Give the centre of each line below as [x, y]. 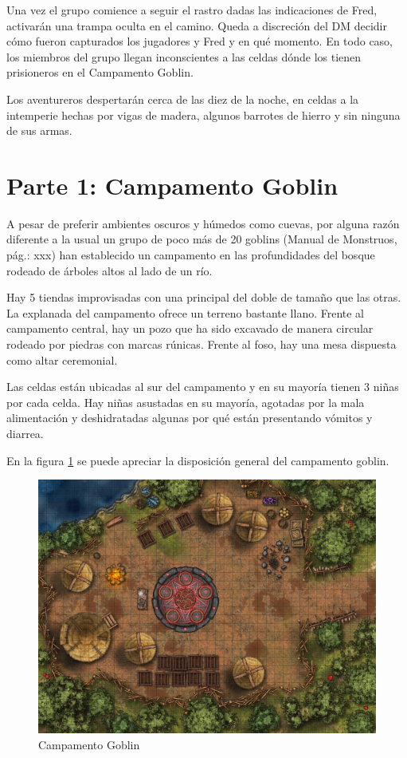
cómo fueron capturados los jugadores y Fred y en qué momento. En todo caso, [200, 41]
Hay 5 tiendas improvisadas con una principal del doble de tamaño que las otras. [204, 297]
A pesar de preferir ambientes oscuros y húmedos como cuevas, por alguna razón [203, 223]
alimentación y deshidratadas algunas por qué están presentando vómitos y [190, 418]
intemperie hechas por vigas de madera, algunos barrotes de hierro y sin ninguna [203, 114]
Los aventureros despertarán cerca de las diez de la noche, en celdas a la [183, 99]
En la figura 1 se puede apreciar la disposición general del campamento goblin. [198, 460]
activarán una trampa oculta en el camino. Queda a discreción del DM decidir [197, 25]
